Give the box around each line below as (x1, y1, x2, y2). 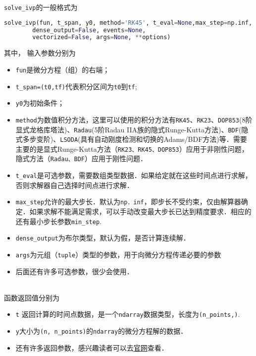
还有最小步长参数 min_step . (15, 216, 102, 226)
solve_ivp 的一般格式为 (4, 2, 78, 12)
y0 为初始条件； (15, 98, 65, 108)
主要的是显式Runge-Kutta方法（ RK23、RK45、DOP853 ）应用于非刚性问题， (15, 143, 249, 154)
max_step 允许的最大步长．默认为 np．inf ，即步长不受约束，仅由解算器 (15, 196, 241, 207)
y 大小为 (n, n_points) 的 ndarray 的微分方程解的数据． (15, 326, 188, 336)
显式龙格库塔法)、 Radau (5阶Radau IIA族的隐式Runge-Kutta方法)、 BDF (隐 (15, 124, 249, 134)
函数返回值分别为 (4, 292, 59, 302)
